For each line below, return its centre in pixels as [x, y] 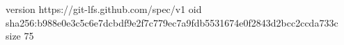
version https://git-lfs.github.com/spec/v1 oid [104, 9]
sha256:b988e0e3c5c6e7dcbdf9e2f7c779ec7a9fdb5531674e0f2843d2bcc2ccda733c [172, 22]
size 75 [20, 36]
